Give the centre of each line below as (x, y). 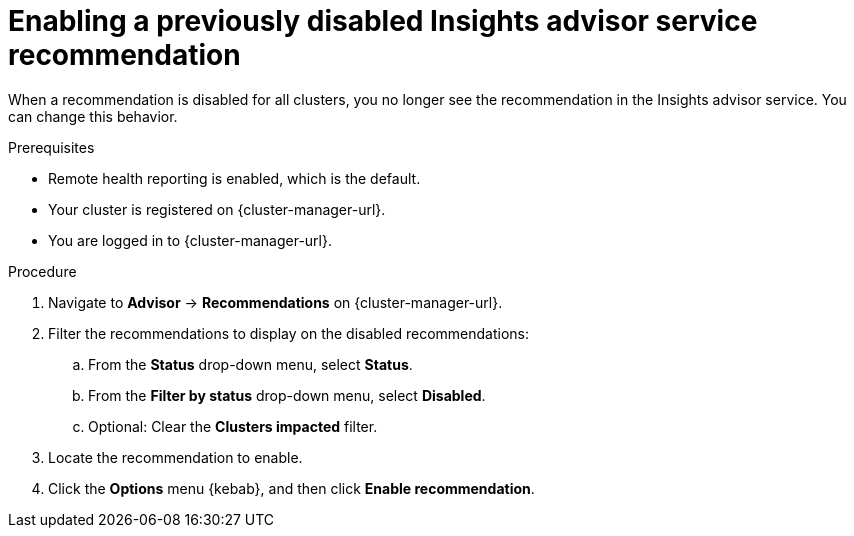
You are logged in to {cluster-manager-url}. (190, 240)
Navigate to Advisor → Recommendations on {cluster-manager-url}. (275, 302)
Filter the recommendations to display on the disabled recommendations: (288, 333)
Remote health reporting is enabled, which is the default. (234, 178)
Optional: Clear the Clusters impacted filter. (233, 426)
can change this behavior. (93, 116)
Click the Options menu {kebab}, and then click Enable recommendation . (291, 488)
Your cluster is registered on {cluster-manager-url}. (217, 209)
